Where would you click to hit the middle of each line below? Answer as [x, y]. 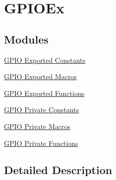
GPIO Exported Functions [44, 93]
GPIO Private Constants [42, 110]
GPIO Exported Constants [45, 60]
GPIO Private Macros [37, 126]
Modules [26, 39]
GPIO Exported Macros [40, 76]
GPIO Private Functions [41, 143]
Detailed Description [58, 169]
